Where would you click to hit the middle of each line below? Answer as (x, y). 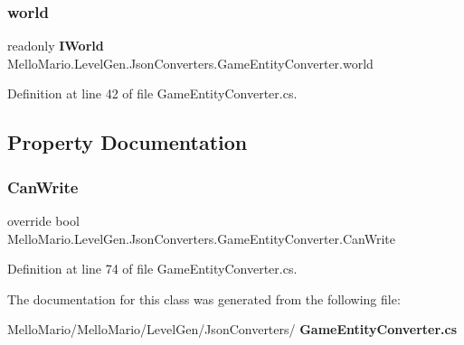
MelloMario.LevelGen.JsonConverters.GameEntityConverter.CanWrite (201, 238)
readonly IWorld (56, 46)
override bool (43, 220)
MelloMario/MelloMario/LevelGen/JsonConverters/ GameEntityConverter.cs (232, 329)
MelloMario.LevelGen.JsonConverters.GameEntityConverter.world (190, 63)
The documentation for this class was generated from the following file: (204, 298)
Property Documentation (128, 142)
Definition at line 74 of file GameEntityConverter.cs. (152, 269)
